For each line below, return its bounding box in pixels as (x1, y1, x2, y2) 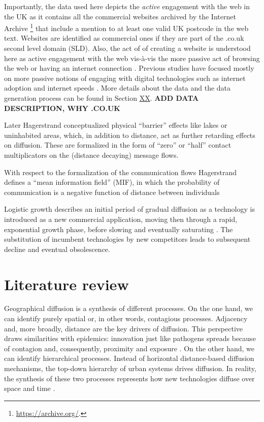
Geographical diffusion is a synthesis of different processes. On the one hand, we (4, 303, 253, 314)
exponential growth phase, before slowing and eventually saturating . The (4, 223, 233, 234)
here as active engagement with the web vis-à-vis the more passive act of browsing (4, 52, 260, 63)
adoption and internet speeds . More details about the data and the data (4, 82, 231, 93)
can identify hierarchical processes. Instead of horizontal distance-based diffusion (4, 353, 254, 363)
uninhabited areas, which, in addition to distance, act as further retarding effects (4, 129, 255, 140)
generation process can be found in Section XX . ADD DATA (4, 93, 199, 103)
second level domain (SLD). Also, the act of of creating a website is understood (4, 43, 251, 53)
